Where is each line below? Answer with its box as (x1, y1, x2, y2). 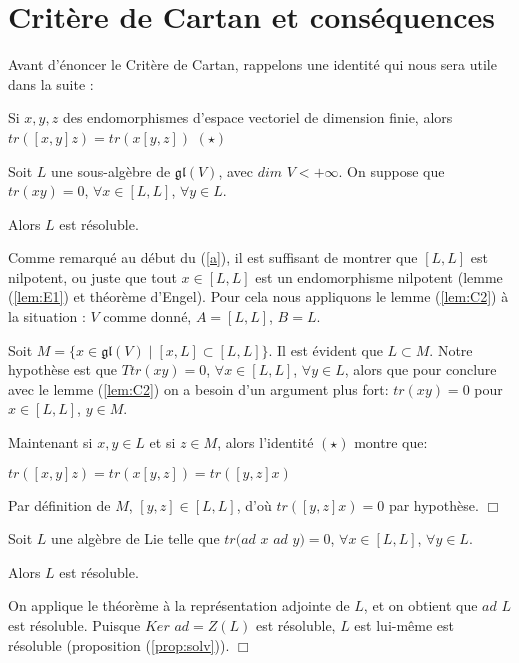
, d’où (236, 494, 272, 515)
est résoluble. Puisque (8, 615, 141, 635)
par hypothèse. (388, 494, 479, 515)
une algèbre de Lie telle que (51, 528, 220, 549)
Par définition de (8, 494, 111, 515)
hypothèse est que (8, 359, 118, 380)
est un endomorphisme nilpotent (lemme (255, 266, 503, 287)
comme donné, (103, 306, 192, 327)
